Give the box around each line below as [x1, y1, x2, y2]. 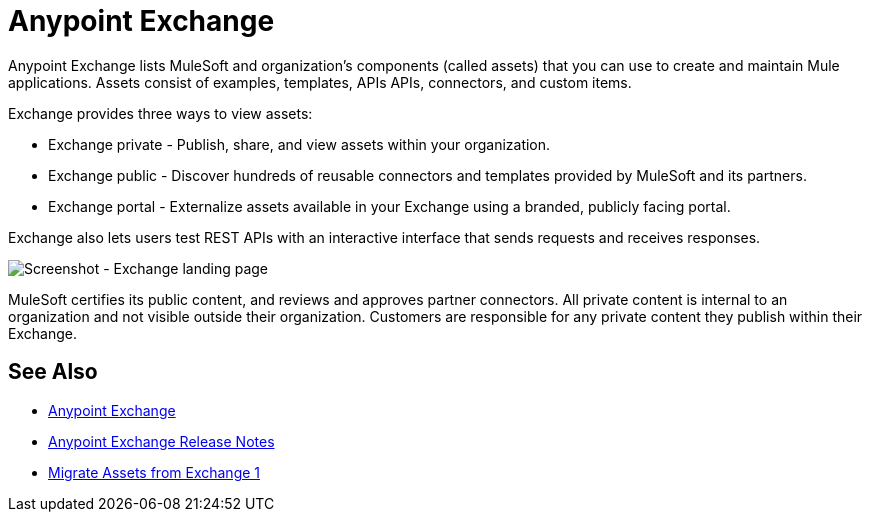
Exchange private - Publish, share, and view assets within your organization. [48, 135, 551, 153]
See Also [8, 359, 98, 385]
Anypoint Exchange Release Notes [48, 432, 275, 450]
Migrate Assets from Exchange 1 [48, 463, 261, 481]
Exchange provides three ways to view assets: [8, 104, 313, 122]
